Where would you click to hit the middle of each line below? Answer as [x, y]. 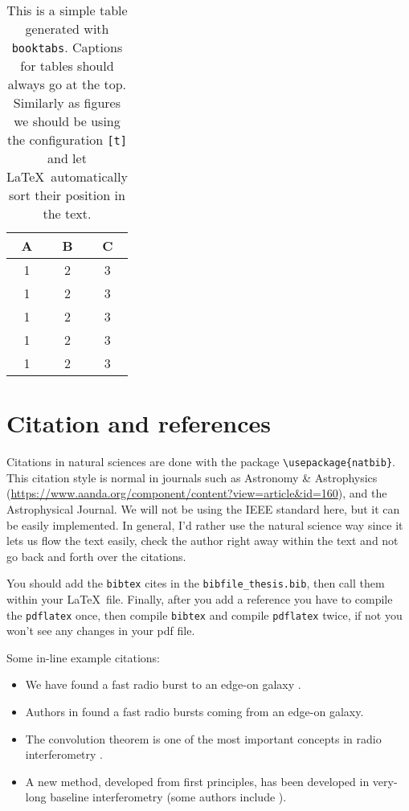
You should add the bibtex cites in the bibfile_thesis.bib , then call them [196, 583]
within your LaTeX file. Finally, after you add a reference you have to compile [200, 599]
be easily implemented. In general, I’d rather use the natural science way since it [205, 524]
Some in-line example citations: [84, 657]
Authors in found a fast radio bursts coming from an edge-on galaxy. [194, 712]
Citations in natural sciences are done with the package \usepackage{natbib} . [201, 462]
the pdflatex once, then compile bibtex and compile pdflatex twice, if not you [204, 614]
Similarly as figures [67, 102]
